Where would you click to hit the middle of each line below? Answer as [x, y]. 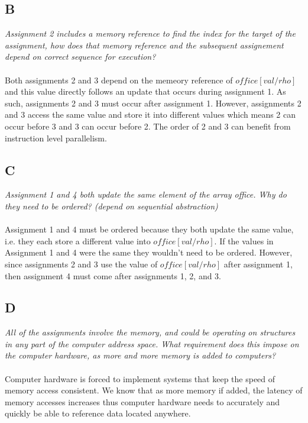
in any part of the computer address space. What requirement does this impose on [152, 343]
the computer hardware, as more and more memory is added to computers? [140, 355]
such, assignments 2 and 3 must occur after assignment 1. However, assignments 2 [153, 103]
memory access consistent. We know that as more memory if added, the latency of [154, 390]
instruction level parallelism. [56, 138]
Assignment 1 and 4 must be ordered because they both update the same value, [149, 229]
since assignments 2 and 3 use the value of [81, 264]
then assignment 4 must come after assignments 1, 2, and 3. [113, 275]
